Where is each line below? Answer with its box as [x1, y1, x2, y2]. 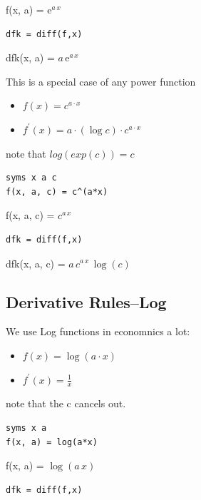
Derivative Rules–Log [6, 290, 167, 312]
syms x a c [6, 173, 57, 183]
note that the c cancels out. [6, 396, 126, 411]
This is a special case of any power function [6, 73, 196, 88]
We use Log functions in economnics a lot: [6, 324, 190, 339]
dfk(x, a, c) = [6, 255, 66, 270]
